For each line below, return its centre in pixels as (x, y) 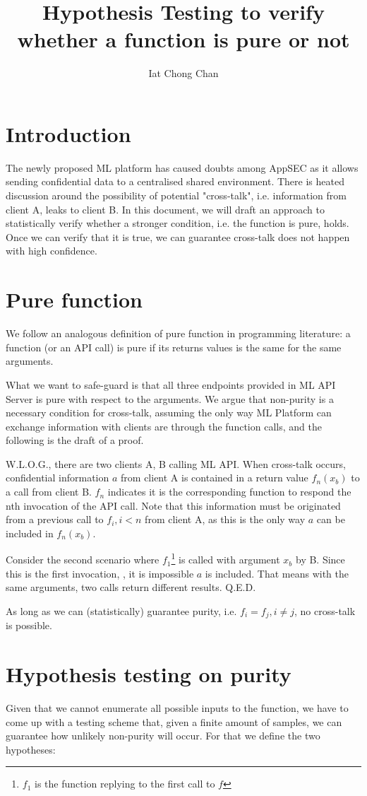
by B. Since (320, 560)
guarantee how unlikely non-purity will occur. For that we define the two (163, 736)
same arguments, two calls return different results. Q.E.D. (131, 587)
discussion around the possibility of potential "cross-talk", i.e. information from (176, 195)
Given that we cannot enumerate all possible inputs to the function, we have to (177, 708)
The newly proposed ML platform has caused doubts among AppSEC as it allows (182, 167)
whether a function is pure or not (183, 39)
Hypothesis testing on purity (149, 674)
